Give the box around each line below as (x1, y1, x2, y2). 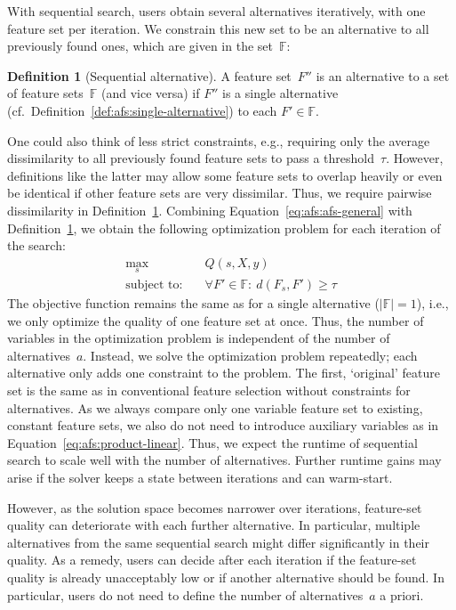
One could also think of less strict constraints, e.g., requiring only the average (7, 131, 430, 150)
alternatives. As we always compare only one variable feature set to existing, (7, 398, 423, 417)
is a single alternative (222, 84, 339, 102)
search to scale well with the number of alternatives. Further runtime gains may (7, 451, 442, 469)
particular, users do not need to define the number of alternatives (7, 585, 364, 604)
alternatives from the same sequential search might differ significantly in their (7, 533, 430, 551)
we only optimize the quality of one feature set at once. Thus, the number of (7, 311, 424, 329)
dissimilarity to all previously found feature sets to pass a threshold (7, 149, 375, 167)
